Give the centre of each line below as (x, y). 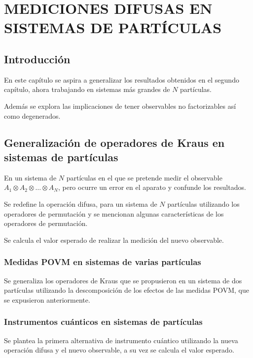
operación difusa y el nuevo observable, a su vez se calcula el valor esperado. (119, 350)
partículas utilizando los (203, 203)
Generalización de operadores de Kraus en (114, 142)
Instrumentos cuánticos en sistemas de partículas (103, 322)
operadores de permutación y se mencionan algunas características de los (114, 213)
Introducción (37, 59)
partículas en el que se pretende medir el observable (144, 177)
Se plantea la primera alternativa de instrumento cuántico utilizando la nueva (121, 340)
